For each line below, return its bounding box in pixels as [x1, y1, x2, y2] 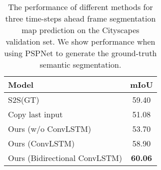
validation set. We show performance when [5, 36, 155, 47]
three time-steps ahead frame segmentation [5, 13, 156, 24]
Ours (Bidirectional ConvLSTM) [8, 152, 122, 163]
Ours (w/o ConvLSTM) [8, 123, 91, 134]
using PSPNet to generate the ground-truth [4, 47, 157, 59]
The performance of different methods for [8, 1, 153, 13]
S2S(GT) [8, 94, 39, 105]
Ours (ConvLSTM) [8, 137, 75, 149]
